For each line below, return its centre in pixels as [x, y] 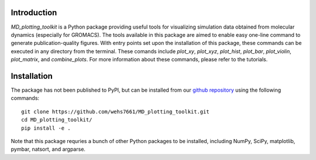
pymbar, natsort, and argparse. [48, 149]
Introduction [34, 13]
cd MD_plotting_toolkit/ [57, 120]
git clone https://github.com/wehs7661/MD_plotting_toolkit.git [116, 112]
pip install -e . [46, 128]
